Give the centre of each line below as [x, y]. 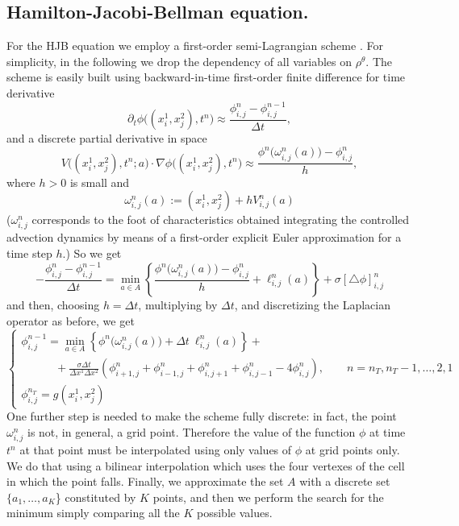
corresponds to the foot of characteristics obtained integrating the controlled [221, 220]
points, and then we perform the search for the [268, 497]
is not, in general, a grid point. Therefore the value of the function [191, 431]
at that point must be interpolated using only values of [156, 450]
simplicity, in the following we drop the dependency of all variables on [179, 61]
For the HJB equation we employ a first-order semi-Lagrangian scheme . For [195, 46]
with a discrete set [345, 481]
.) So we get [92, 253]
